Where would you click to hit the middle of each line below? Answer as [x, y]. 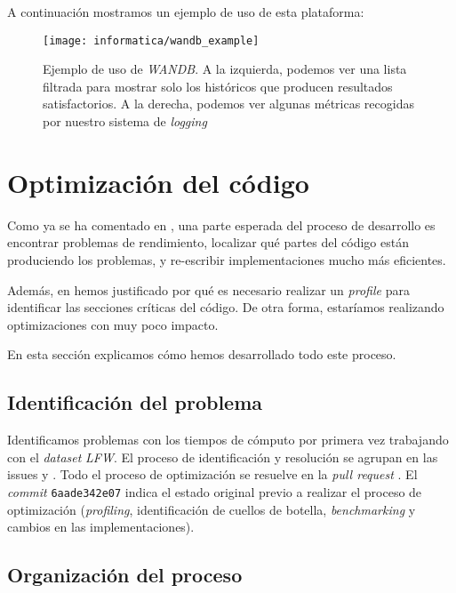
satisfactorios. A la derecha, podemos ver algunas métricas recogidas [228, 104]
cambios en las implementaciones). [101, 527]
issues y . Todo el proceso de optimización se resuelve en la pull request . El [212, 474]
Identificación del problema [135, 402]
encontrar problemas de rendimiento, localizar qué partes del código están [208, 242]
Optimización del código [158, 182]
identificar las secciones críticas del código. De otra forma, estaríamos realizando [226, 307]
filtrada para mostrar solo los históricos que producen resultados [218, 86]
